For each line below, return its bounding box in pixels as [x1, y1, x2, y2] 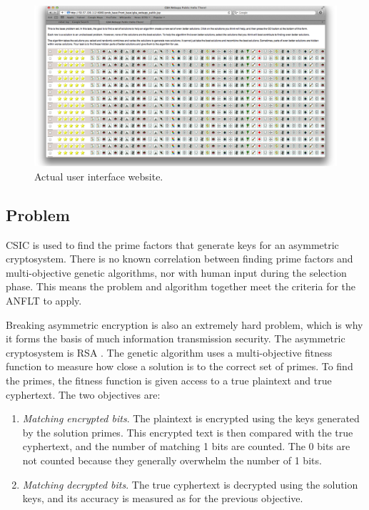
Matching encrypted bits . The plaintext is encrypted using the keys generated [22, 411, 360, 426]
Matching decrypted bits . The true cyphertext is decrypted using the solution [22, 476, 358, 491]
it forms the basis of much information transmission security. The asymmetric [6, 331, 345, 346]
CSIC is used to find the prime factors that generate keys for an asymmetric [6, 237, 339, 252]
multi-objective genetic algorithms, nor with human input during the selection [6, 265, 347, 280]
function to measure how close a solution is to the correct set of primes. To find [6, 359, 353, 374]
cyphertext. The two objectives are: [6, 387, 161, 402]
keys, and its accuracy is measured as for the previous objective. [22, 491, 303, 506]
